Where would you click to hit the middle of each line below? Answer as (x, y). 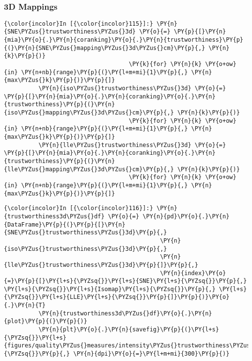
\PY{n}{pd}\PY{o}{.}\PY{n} (186, 216)
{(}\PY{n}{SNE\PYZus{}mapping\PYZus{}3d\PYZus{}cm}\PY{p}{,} (105, 48)
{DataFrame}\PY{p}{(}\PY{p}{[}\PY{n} (65, 224)
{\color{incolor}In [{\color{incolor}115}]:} (79, 24)
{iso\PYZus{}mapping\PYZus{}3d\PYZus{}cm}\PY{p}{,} (89, 113)
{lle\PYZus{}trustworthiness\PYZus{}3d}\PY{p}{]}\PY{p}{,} (101, 265)
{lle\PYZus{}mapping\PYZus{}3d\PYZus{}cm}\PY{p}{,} (89, 169)
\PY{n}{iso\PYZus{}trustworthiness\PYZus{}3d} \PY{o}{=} (132, 89)
